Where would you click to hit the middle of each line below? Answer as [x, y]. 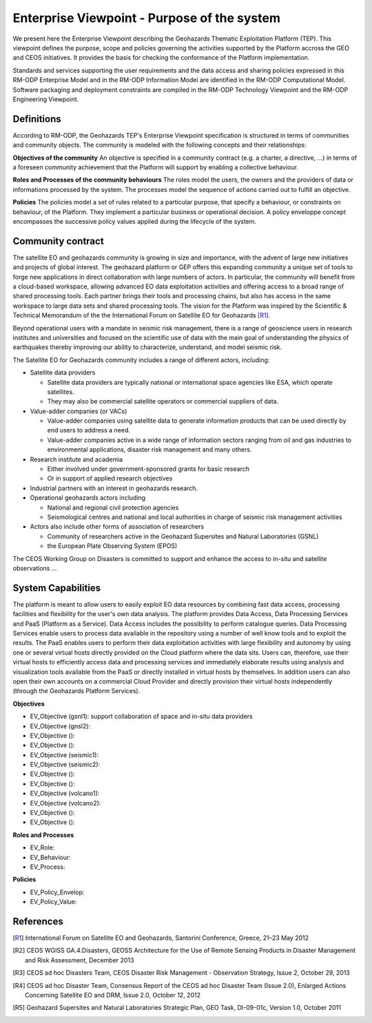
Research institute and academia [76, 459]
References [38, 921]
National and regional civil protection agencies [113, 507]
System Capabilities [57, 588]
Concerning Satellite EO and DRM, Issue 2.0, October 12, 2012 [113, 995]
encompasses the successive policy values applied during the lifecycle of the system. [135, 221]
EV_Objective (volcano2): [65, 803]
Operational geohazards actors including [88, 498]
